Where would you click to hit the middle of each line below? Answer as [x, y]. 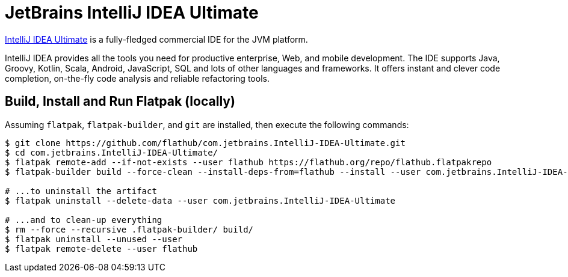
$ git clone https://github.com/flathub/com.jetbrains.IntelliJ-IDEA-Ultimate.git [205, 143]
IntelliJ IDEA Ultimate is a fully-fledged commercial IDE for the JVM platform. [156, 39]
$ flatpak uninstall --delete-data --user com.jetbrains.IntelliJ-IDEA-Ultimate [200, 200]
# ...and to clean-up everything [84, 220]
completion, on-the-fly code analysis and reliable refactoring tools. [137, 78]
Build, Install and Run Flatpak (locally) [120, 102]
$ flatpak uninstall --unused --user [94, 239]
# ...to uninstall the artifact [81, 191]
